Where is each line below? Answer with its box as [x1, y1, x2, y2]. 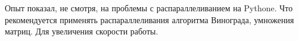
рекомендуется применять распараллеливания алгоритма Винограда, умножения [5, 13, 294, 26]
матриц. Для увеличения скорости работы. [5, 25, 158, 37]
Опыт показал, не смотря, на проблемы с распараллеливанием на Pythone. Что [5, 2, 293, 14]
